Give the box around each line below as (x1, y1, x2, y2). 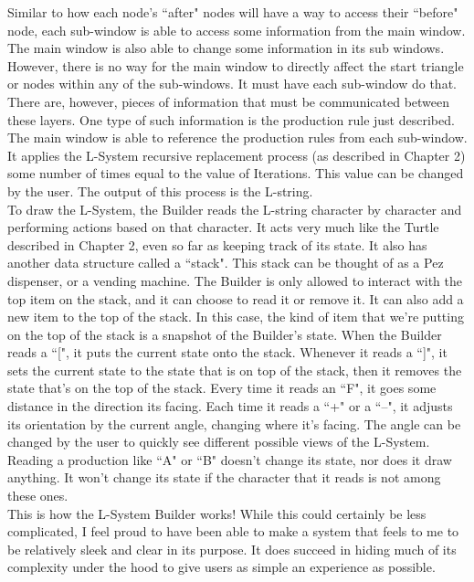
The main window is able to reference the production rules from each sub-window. (7, 128, 468, 147)
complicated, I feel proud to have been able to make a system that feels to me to (7, 522, 459, 541)
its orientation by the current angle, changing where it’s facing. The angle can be (7, 414, 461, 433)
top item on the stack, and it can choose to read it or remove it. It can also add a (7, 289, 464, 308)
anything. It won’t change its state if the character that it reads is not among (7, 468, 441, 487)
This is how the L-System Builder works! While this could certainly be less (7, 503, 427, 523)
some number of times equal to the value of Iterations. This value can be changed (7, 164, 464, 183)
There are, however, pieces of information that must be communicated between (7, 91, 450, 111)
